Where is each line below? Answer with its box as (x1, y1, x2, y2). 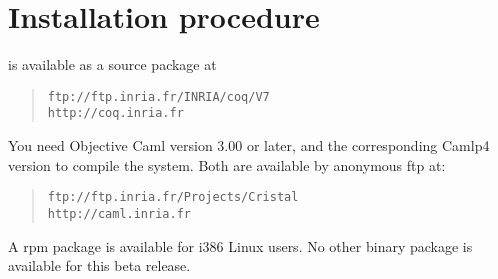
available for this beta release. (8, 255, 191, 276)
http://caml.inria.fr (47, 206, 191, 221)
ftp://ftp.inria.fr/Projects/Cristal (47, 190, 299, 205)
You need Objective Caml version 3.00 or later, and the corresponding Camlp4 (8, 135, 490, 156)
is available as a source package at (8, 54, 217, 75)
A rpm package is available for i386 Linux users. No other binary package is (8, 235, 473, 256)
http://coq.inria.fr (47, 106, 184, 121)
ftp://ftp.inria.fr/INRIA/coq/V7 (47, 89, 270, 104)
